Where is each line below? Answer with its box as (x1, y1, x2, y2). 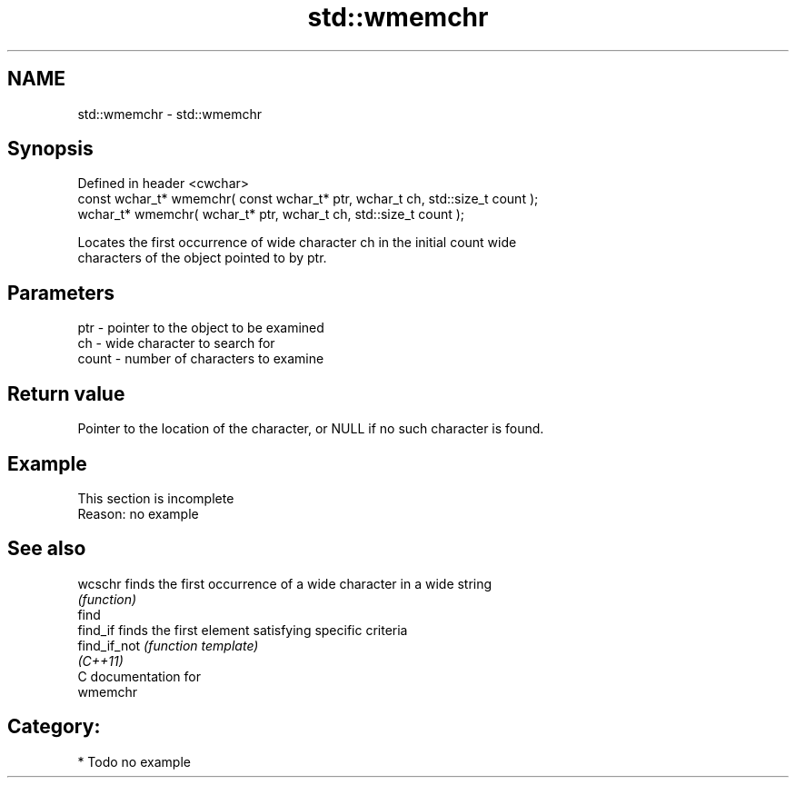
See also (7, 537, 86, 561)
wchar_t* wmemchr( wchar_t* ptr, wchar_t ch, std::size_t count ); (77, 206, 465, 223)
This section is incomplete (77, 490, 234, 506)
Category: (7, 715, 101, 739)
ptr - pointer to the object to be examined (77, 320, 324, 336)
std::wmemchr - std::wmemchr (77, 105, 263, 122)
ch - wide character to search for (77, 335, 275, 352)
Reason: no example (77, 505, 199, 522)
